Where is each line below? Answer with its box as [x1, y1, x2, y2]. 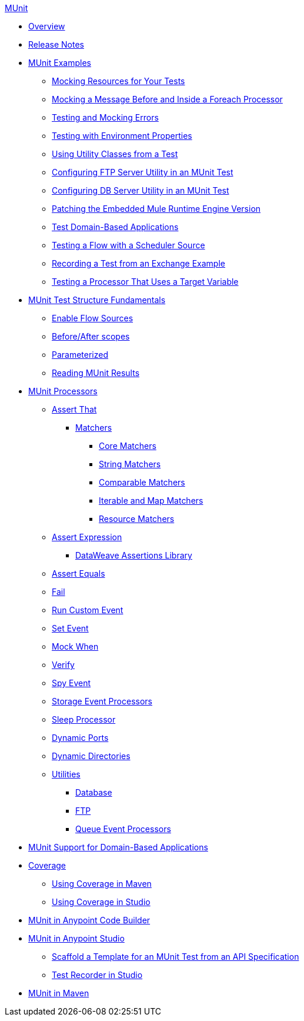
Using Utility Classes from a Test [52, 149, 178, 159]
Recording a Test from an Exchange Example [52, 258, 225, 268]
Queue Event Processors [75, 824, 171, 834]
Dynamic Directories [52, 751, 131, 761]
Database [75, 787, 112, 797]
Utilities [52, 769, 81, 779]
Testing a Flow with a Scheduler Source [52, 240, 205, 250]
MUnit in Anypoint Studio [28, 933, 125, 943]
